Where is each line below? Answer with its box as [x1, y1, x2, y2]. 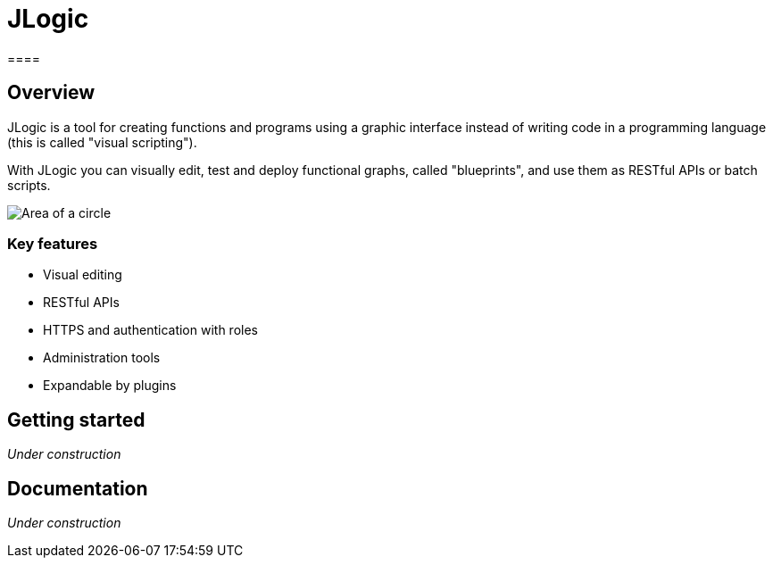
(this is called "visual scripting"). [7, 134, 197, 150]
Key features [7, 234, 98, 253]
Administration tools [43, 350, 161, 366]
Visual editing [43, 267, 122, 283]
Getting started [7, 408, 145, 431]
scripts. [7, 177, 51, 193]
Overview [7, 81, 96, 104]
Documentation [7, 477, 148, 500]
